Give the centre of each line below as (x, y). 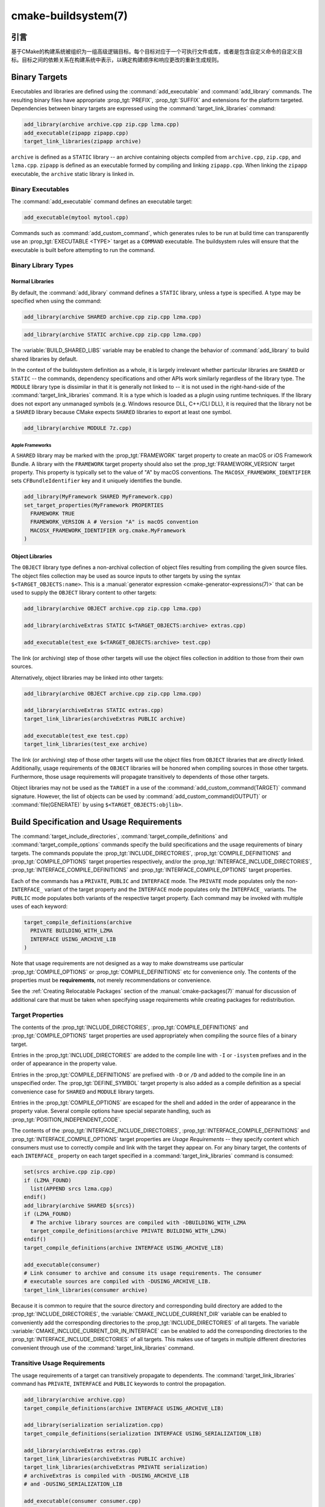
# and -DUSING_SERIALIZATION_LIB (73, 1484)
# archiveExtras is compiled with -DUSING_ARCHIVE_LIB (106, 1476)
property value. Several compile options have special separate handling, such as (111, 1111)
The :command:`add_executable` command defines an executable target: (102, 201)
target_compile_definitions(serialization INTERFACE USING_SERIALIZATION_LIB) (143, 1433)
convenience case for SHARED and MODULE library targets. (83, 1092)
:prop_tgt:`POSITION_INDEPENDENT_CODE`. (66, 1119)
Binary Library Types (42, 265)
